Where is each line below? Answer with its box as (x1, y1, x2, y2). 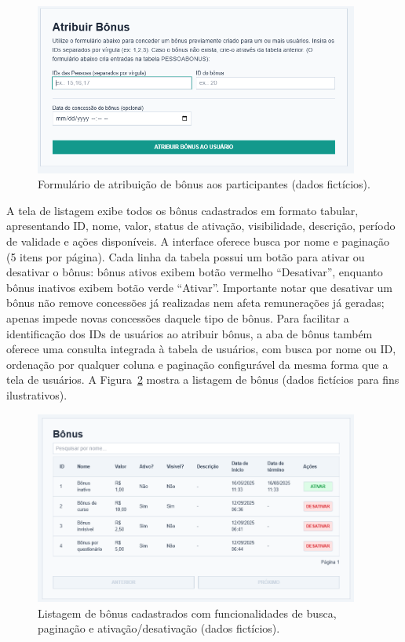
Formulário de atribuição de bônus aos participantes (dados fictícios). (38, 176, 370, 192)
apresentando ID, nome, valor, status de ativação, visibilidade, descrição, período (6, 217, 396, 234)
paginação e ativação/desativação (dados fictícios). (38, 620, 280, 637)
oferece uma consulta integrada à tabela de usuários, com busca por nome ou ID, (6, 341, 396, 357)
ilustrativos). (6, 386, 67, 403)
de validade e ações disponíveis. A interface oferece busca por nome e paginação (6, 233, 390, 249)
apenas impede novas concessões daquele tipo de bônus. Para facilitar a (6, 309, 349, 326)
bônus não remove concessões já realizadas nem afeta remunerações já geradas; (6, 294, 385, 311)
